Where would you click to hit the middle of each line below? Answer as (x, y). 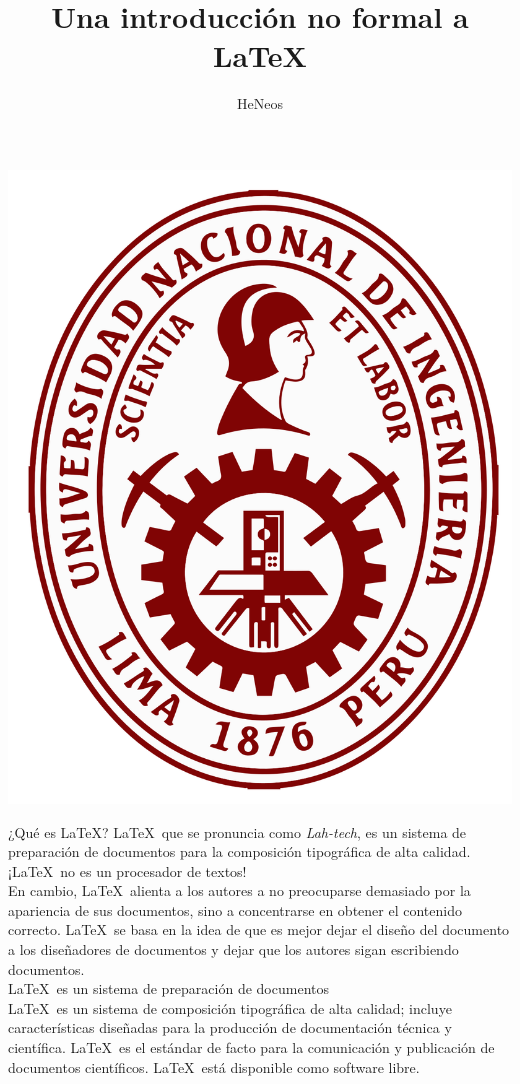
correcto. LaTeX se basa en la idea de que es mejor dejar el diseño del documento (259, 929)
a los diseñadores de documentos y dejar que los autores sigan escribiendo (233, 949)
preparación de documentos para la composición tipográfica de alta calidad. (239, 851)
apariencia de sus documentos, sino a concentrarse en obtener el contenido (235, 909)
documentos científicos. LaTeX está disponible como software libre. (214, 1066)
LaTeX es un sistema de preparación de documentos (168, 988)
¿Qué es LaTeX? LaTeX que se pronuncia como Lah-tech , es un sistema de (237, 831)
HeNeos (260, 103)
